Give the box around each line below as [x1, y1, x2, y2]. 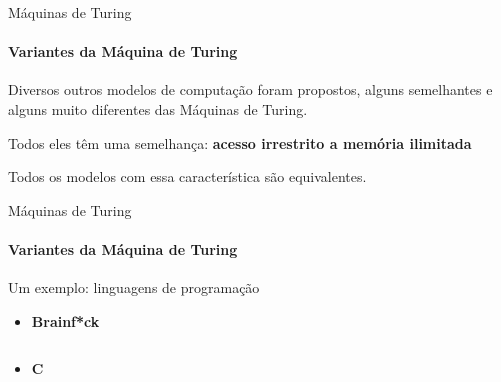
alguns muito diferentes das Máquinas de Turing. [8, 98, 308, 119]
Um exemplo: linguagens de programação [8, 277, 260, 298]
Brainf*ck [31, 310, 100, 331]
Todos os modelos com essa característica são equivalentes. [8, 166, 367, 187]
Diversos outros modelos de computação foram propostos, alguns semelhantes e [8, 79, 493, 100]
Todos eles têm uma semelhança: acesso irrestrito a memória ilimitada [8, 132, 472, 153]
